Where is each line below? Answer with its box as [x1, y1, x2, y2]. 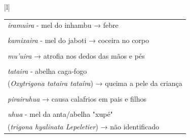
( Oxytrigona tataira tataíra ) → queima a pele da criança [8, 78, 182, 88]
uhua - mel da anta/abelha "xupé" [8, 108, 113, 119]
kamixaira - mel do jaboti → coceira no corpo [8, 35, 149, 45]
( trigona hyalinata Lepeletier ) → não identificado [8, 121, 160, 131]
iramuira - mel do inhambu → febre [8, 20, 119, 30]
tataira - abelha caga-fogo [8, 65, 87, 76]
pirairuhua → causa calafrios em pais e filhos [8, 93, 147, 104]
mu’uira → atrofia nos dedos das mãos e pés [8, 50, 145, 61]
